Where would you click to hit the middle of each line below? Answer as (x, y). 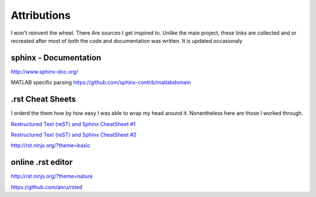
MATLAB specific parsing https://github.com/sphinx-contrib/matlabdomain (101, 83)
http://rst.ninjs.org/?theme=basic (51, 145)
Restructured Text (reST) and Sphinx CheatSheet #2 (74, 134)
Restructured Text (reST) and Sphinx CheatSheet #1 (73, 124)
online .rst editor (42, 162)
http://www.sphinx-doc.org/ (44, 72)
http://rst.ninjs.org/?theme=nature (52, 176)
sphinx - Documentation (56, 58)
